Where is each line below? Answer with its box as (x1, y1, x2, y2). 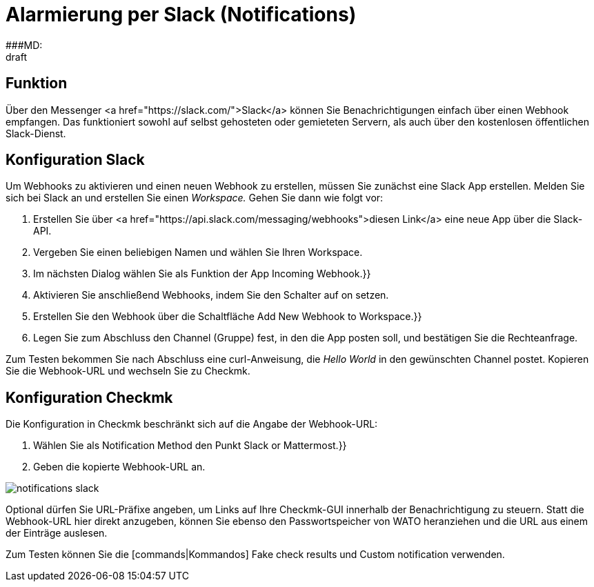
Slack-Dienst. (6, 127, 66, 139)
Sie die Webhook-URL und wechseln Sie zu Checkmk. (6, 365, 250, 377)
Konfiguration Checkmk (6, 388, 173, 406)
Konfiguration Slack (6, 151, 145, 169)
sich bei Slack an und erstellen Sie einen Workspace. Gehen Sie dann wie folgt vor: (6, 192, 384, 204)
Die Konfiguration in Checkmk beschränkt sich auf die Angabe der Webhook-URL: (6, 418, 378, 430)
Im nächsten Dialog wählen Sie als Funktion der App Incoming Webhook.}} (33, 268, 371, 280)
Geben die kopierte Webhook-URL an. (33, 461, 206, 473)
